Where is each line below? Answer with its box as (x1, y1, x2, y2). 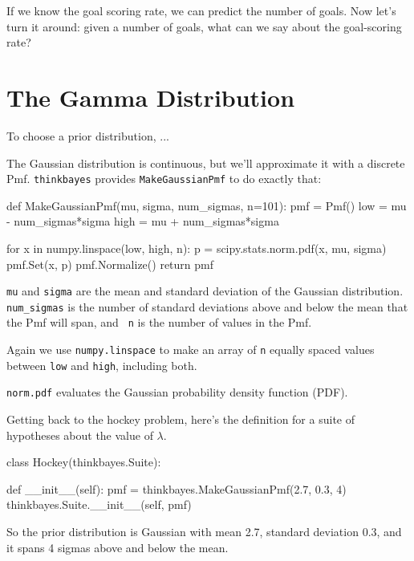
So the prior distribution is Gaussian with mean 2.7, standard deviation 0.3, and (6, 523, 402, 540)
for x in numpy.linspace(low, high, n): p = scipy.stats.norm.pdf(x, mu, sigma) (6, 239, 387, 256)
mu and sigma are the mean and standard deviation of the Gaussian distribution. (6, 283, 404, 299)
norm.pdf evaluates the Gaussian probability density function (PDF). (6, 384, 348, 400)
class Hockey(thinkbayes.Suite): (6, 453, 161, 470)
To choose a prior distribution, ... (6, 127, 169, 144)
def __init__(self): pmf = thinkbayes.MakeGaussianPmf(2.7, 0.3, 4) (6, 480, 347, 497)
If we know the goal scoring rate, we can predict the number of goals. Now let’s (6, 2, 396, 18)
